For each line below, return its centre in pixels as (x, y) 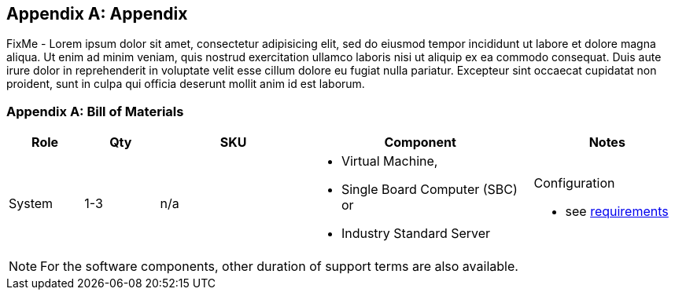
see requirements (617, 212)
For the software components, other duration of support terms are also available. (279, 267)
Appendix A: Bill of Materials (95, 111)
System (31, 204)
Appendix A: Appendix (97, 14)
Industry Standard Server (416, 234)
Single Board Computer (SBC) (429, 190)
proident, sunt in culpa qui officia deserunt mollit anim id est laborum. (186, 84)
